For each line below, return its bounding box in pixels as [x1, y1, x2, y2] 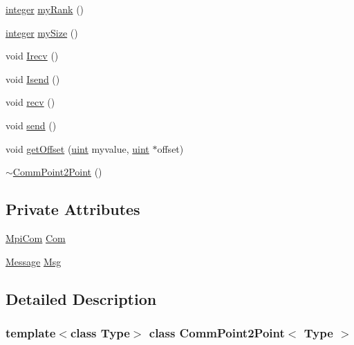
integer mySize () [6, 25, 78, 39]
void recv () [6, 95, 55, 109]
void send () [6, 118, 57, 132]
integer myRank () [6, 2, 84, 16]
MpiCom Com [6, 230, 66, 245]
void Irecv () [6, 48, 59, 63]
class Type [70, 324, 130, 341]
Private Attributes [6, 198, 140, 220]
